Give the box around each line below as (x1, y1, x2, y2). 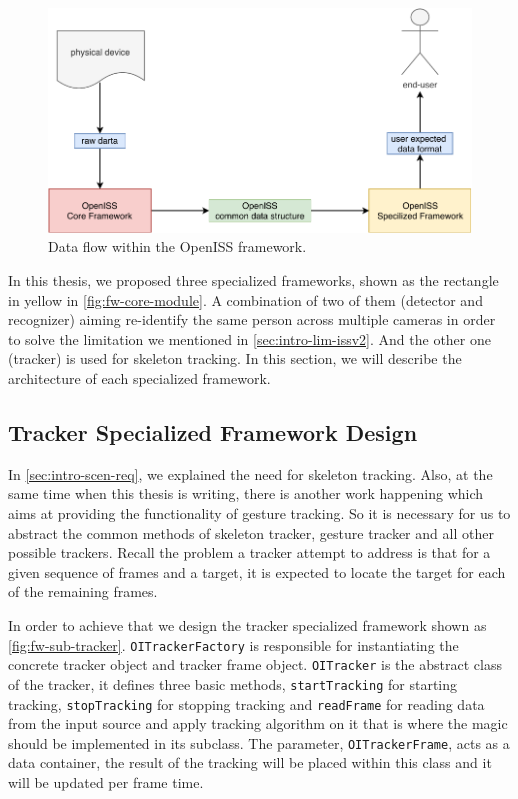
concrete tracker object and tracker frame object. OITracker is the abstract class (8, 654, 502, 675)
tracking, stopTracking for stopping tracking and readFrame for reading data (8, 693, 485, 714)
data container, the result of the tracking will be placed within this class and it (8, 752, 492, 773)
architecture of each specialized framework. (8, 368, 271, 389)
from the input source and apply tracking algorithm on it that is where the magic (8, 713, 508, 734)
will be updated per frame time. (8, 772, 204, 793)
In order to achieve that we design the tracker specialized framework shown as (8, 614, 487, 635)
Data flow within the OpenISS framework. (48, 236, 307, 257)
